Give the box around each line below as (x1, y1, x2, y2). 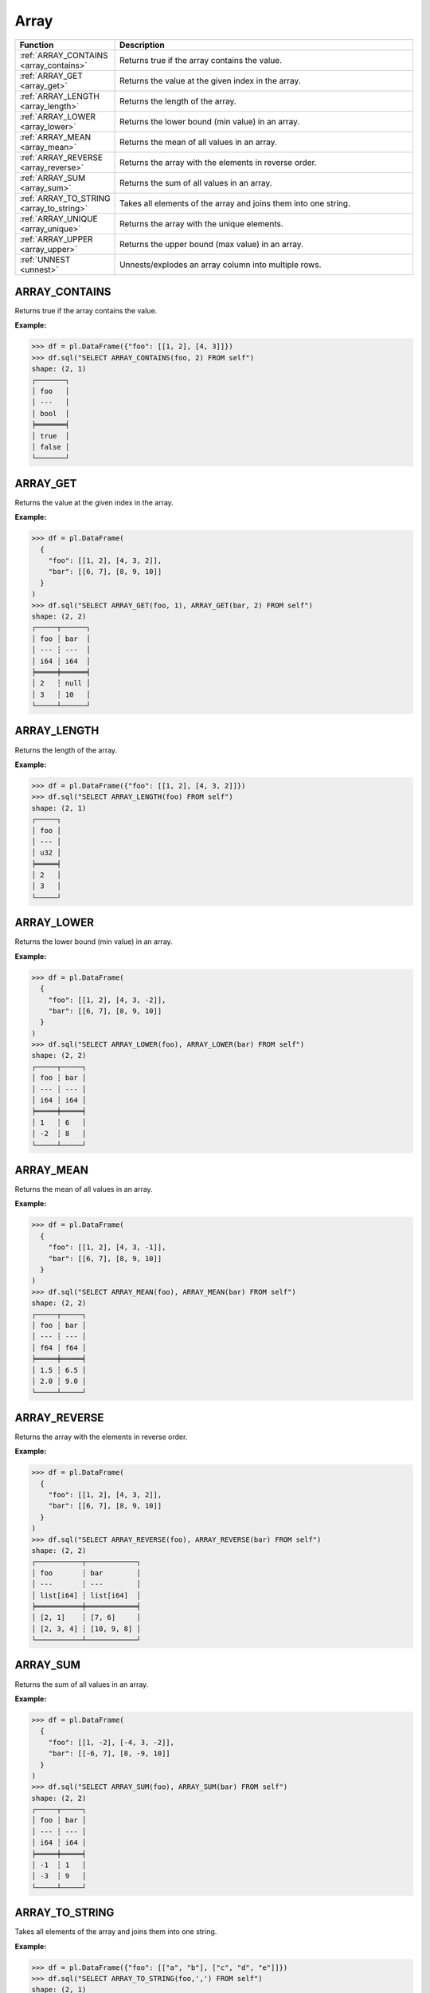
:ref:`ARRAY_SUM (19, 172, 86, 183)
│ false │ (31, 442, 70, 451)
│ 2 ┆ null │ (31, 678, 91, 688)
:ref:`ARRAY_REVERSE (19, 151, 104, 163)
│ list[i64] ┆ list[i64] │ (31, 1590, 141, 1600)
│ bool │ (31, 409, 70, 418)
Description (119, 39, 165, 50)
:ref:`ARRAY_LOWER (19, 111, 96, 122)
